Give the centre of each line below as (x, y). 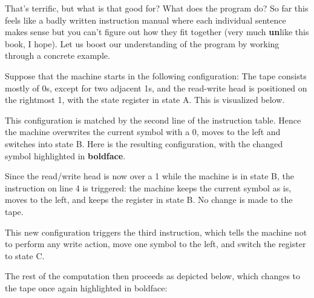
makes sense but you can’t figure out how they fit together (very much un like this (157, 32)
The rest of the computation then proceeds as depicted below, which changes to (153, 276)
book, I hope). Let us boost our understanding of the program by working (142, 43)
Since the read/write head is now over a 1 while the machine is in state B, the (150, 176)
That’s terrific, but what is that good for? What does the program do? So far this (157, 8)
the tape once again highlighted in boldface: (86, 287)
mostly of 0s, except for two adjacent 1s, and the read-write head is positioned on (156, 88)
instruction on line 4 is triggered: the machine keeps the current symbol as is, (148, 187)
